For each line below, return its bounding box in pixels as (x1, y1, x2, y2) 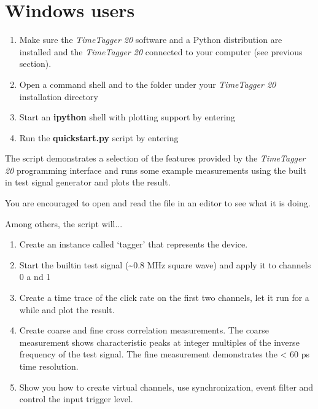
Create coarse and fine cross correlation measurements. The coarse (19, 324, 270, 337)
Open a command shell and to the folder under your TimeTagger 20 (19, 77, 276, 90)
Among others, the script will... (5, 217, 123, 230)
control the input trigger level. (19, 392, 133, 405)
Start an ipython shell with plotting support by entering (19, 111, 235, 123)
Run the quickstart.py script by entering (19, 131, 179, 144)
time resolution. (19, 360, 79, 372)
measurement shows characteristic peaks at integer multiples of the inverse (19, 335, 300, 348)
